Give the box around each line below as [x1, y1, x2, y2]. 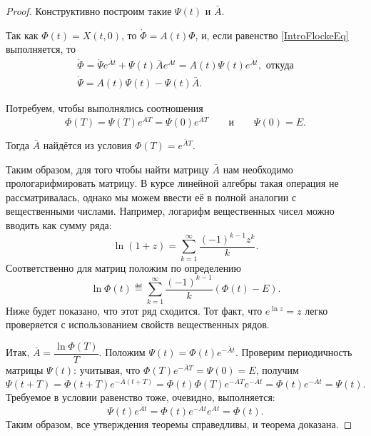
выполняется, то [6, 41, 76, 56]
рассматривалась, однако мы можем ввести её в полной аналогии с [6, 189, 297, 204]
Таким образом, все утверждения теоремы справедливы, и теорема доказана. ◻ [6, 417, 352, 432]
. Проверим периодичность [235, 345, 352, 360]
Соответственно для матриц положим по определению [6, 260, 242, 275]
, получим [255, 362, 299, 377]
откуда [265, 61, 294, 71]
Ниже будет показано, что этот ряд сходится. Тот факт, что [6, 303, 263, 318]
